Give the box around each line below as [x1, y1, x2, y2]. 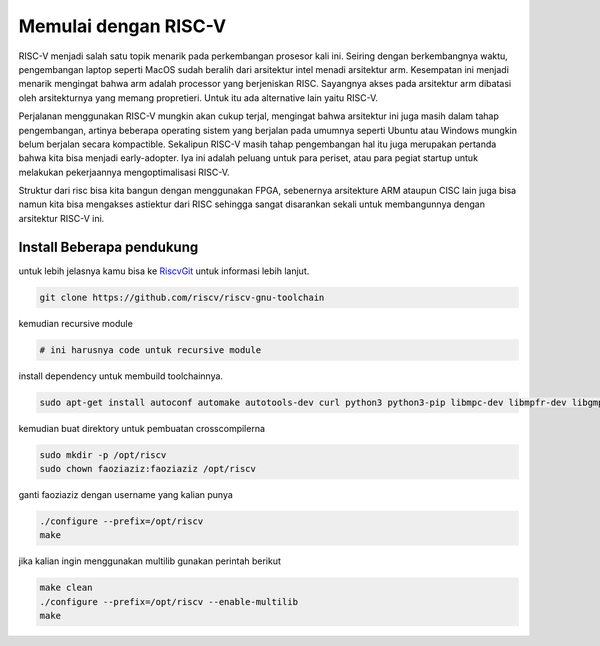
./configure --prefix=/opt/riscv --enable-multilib [39, 596, 299, 607]
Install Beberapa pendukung [18, 238, 199, 255]
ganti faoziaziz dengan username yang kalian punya [18, 489, 234, 501]
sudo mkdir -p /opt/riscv [39, 449, 167, 460]
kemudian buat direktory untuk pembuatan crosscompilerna [18, 422, 265, 434]
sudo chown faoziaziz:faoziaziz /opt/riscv [39, 463, 257, 475]
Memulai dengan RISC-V [18, 15, 227, 37]
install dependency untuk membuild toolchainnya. [18, 370, 224, 382]
